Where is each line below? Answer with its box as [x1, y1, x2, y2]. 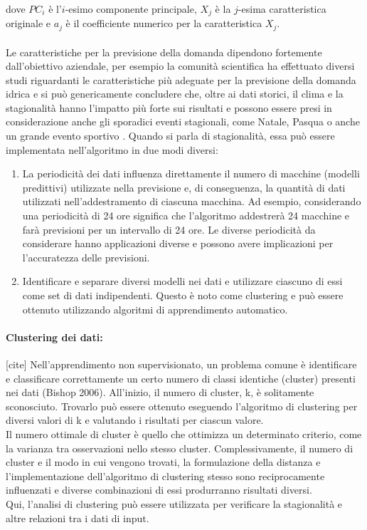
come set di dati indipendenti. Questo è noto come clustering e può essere [22, 288, 344, 302]
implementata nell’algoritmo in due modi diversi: [6, 142, 218, 157]
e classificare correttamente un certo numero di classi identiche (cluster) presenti [6, 370, 356, 385]
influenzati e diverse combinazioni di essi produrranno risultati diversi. [6, 482, 312, 497]
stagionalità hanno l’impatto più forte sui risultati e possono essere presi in [6, 100, 332, 115]
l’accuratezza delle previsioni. [22, 249, 150, 264]
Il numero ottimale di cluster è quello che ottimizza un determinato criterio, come [6, 426, 362, 441]
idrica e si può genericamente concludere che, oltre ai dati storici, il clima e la [6, 86, 344, 101]
